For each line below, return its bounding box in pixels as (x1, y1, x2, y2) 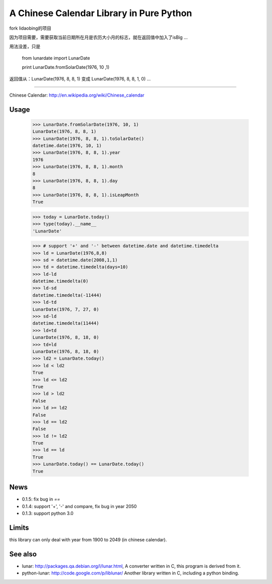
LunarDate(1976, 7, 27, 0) (32, 306, 99, 312)
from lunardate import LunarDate (22, 55, 90, 61)
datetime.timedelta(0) (32, 278, 89, 284)
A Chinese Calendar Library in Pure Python (9, 8, 192, 19)
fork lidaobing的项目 (9, 25, 51, 31)
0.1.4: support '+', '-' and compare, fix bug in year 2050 (22, 503, 137, 509)
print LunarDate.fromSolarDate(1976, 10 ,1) (22, 64, 110, 70)
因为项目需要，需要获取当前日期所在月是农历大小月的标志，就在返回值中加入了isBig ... (9, 34, 188, 40)
